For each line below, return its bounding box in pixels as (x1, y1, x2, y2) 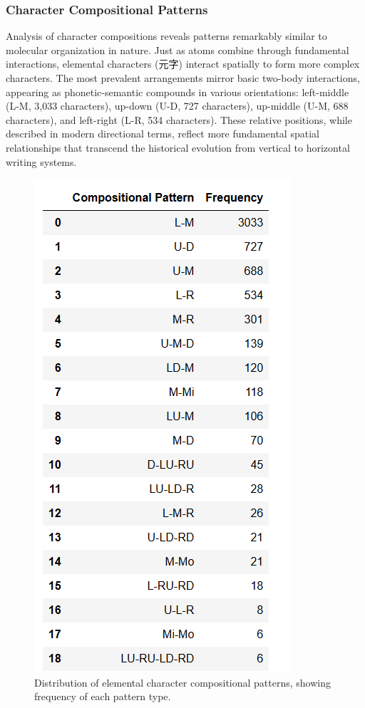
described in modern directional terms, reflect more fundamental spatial (6, 126, 319, 141)
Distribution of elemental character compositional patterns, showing (34, 675, 331, 689)
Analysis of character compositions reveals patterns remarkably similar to (6, 28, 327, 43)
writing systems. (6, 154, 77, 169)
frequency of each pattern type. (34, 689, 171, 704)
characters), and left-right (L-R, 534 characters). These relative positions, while (6, 112, 352, 127)
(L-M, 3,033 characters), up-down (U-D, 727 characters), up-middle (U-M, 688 (6, 98, 349, 113)
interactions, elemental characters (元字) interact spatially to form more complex (6, 56, 360, 71)
